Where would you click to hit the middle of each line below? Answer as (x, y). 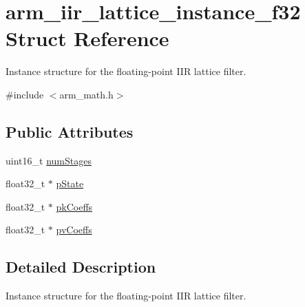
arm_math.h (86, 94)
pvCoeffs (74, 230)
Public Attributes (70, 131)
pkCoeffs (74, 206)
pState (70, 183)
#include (25, 94)
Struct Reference (87, 38)
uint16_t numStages (49, 160)
